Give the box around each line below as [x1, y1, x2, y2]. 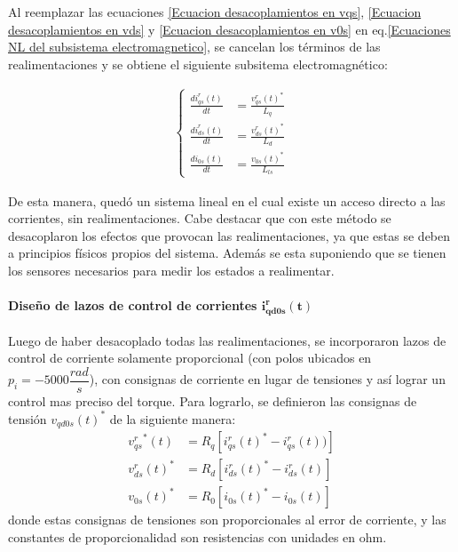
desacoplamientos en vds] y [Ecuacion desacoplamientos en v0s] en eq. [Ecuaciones [8, 20, 451, 38]
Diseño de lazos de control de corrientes [8, 296, 257, 315]
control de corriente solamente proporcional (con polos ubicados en [8, 348, 372, 367]
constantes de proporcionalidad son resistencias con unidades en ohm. [8, 528, 387, 547]
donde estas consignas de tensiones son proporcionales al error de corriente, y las [8, 510, 446, 529]
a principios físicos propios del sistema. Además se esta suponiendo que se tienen [8, 244, 446, 262]
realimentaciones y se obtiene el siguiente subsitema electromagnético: [8, 54, 388, 73]
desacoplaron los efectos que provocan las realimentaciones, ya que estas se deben [8, 226, 451, 244]
